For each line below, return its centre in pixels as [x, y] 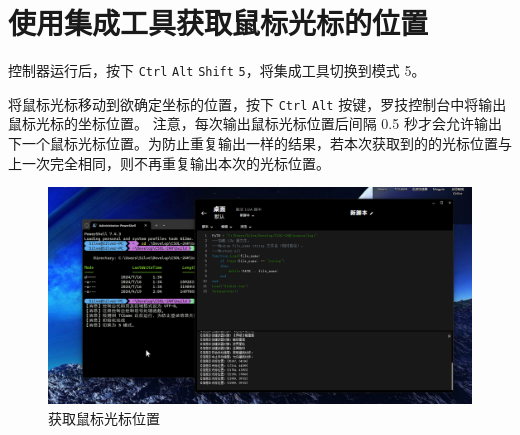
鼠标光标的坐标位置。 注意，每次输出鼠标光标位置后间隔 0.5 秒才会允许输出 [255, 123]
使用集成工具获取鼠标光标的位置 [218, 22]
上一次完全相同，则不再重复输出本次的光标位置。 [169, 162]
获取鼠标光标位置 [104, 417]
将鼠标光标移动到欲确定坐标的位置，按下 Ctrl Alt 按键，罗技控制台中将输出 [257, 103]
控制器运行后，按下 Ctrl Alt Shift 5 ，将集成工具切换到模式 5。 [217, 70]
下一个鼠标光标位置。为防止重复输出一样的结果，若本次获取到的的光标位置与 [260, 143]
